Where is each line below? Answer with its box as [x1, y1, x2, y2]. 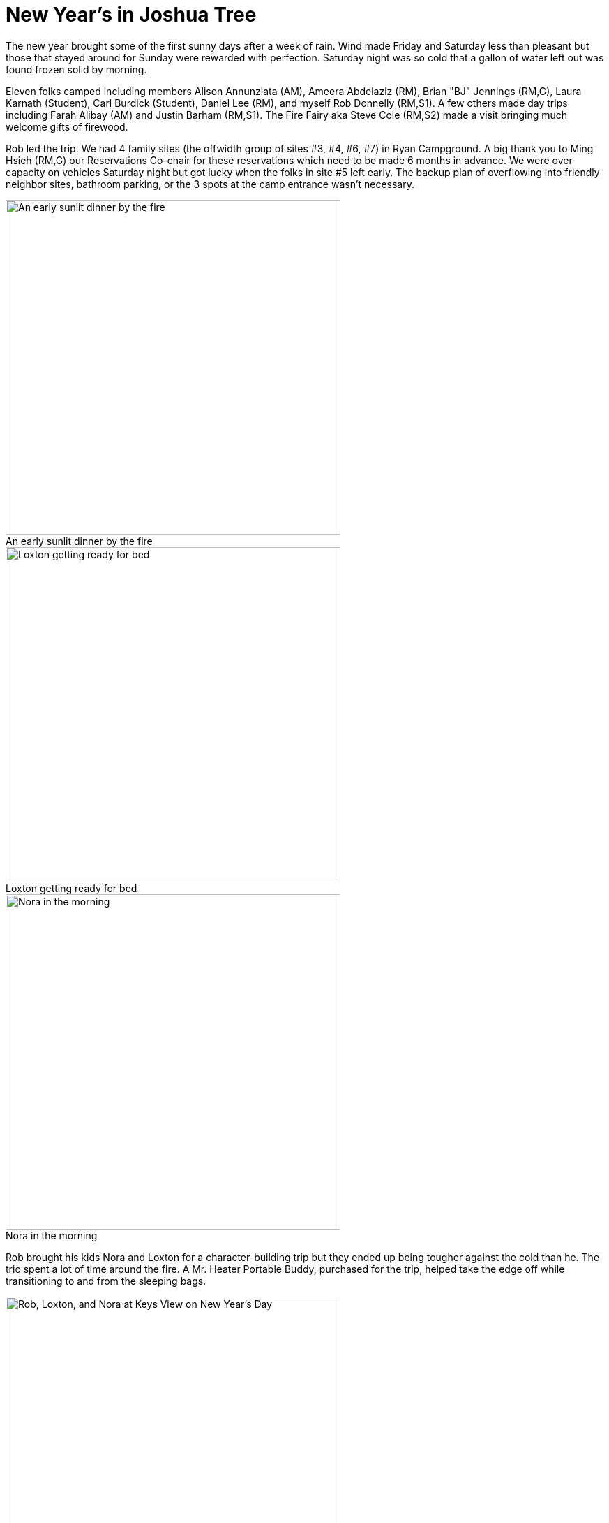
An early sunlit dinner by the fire [6, 534, 153, 547]
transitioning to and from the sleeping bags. [6, 1274, 206, 1287]
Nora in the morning [6, 1229, 98, 1241]
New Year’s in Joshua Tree [6, 3, 257, 27]
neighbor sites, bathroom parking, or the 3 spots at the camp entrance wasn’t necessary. [6, 177, 415, 190]
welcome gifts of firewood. [6, 120, 128, 133]
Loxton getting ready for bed [6, 882, 137, 894]
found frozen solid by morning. [6, 63, 147, 75]
